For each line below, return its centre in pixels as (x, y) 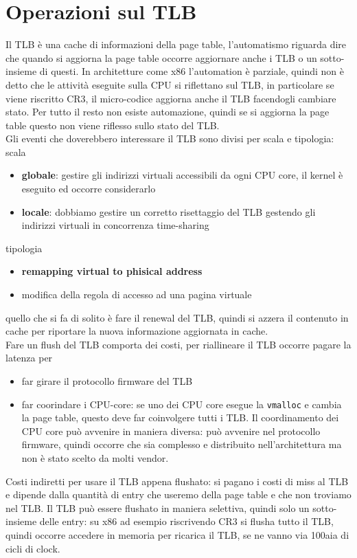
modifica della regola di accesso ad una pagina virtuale (137, 294)
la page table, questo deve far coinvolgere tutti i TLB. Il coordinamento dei (180, 417)
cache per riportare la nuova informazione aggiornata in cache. (137, 331)
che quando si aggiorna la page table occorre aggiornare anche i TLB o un (161, 57)
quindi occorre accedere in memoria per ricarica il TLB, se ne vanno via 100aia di (177, 535)
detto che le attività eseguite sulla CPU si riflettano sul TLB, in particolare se (170, 84)
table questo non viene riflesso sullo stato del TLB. (113, 125)
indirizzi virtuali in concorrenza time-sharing (115, 225)
